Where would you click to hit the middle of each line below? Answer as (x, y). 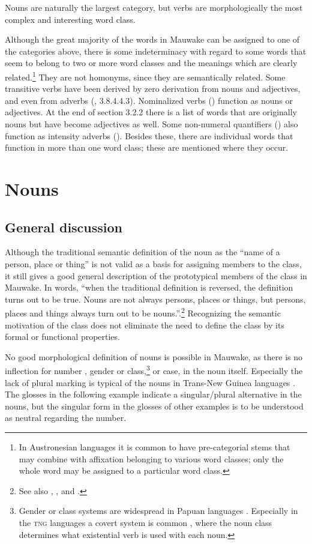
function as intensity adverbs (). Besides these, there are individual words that (149, 135)
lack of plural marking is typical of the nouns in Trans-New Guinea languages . (150, 382)
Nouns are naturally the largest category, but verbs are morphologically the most (154, 7)
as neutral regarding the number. (66, 418)
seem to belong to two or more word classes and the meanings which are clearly (151, 63)
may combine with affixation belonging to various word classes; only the (151, 458)
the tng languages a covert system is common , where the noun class (145, 522)
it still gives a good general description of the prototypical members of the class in (156, 275)
